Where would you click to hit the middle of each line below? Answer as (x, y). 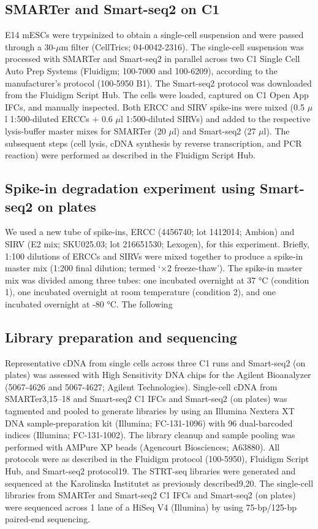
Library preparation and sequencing (121, 337)
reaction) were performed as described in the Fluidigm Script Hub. (130, 155)
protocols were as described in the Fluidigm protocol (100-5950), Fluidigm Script (157, 459)
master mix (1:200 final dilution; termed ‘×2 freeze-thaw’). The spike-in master (154, 268)
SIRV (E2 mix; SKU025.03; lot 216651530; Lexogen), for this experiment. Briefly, (157, 243)
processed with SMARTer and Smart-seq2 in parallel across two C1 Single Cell (153, 59)
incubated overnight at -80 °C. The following (89, 303)
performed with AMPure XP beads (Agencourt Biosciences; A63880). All (142, 446)
